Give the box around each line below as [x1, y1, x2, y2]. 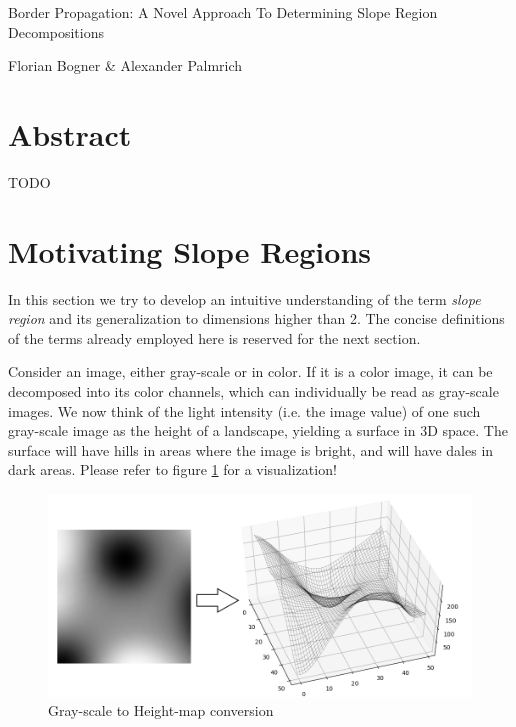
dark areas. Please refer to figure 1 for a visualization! [8, 459, 337, 480]
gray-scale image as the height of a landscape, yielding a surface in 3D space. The [8, 420, 508, 441]
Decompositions [8, 21, 105, 42]
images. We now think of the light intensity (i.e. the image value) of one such [8, 400, 481, 421]
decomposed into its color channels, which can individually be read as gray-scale [8, 381, 499, 401]
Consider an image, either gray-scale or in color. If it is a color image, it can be [8, 361, 493, 382]
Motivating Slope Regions [8, 230, 371, 271]
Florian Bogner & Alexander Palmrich [8, 55, 243, 76]
